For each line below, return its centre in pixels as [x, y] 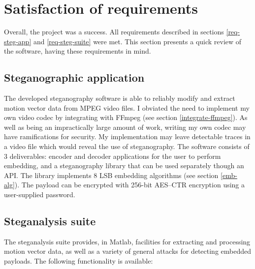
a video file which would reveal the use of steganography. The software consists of [127, 146]
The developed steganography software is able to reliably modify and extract [120, 98]
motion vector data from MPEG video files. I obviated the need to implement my [127, 107]
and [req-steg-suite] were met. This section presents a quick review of [137, 41]
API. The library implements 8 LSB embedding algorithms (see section [111, 175]
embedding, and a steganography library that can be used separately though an [124, 165]
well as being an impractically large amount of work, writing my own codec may [125, 127]
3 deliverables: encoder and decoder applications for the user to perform [112, 156]
